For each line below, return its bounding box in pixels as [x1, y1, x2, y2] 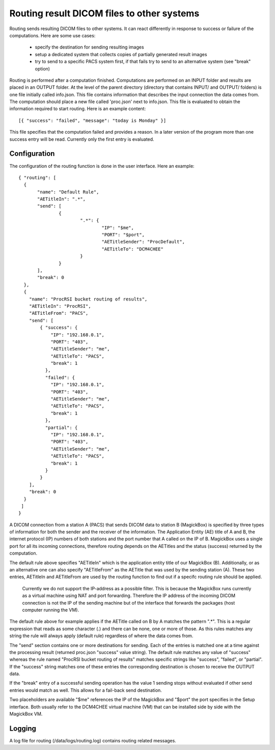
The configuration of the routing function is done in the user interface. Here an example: [9, 163, 195, 169]
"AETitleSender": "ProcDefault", [101, 239, 185, 245]
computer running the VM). [22, 607, 79, 613]
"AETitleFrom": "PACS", [29, 310, 89, 316]
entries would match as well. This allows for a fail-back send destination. [9, 687, 162, 693]
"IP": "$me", [101, 224, 134, 231]
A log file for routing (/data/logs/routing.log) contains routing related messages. [9, 737, 177, 743]
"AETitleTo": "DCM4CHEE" [101, 246, 164, 252]
